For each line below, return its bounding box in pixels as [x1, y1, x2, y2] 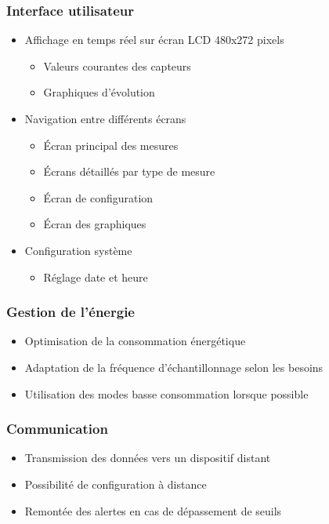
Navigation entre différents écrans [24, 111, 186, 126]
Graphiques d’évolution [43, 84, 155, 100]
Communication [6, 419, 108, 438]
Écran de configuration [43, 189, 154, 206]
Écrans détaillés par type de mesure [43, 163, 215, 180]
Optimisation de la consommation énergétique [24, 333, 246, 349]
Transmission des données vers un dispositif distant [24, 449, 271, 466]
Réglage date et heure [43, 268, 148, 285]
